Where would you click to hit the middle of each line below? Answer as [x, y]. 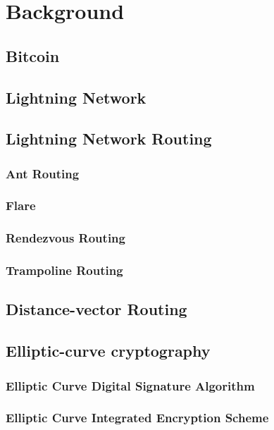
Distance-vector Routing [96, 309]
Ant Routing [43, 173]
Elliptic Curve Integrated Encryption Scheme [137, 418]
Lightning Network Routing [109, 139]
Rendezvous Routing [66, 238]
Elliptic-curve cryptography [108, 351]
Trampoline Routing [64, 270]
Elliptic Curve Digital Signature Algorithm [130, 385]
